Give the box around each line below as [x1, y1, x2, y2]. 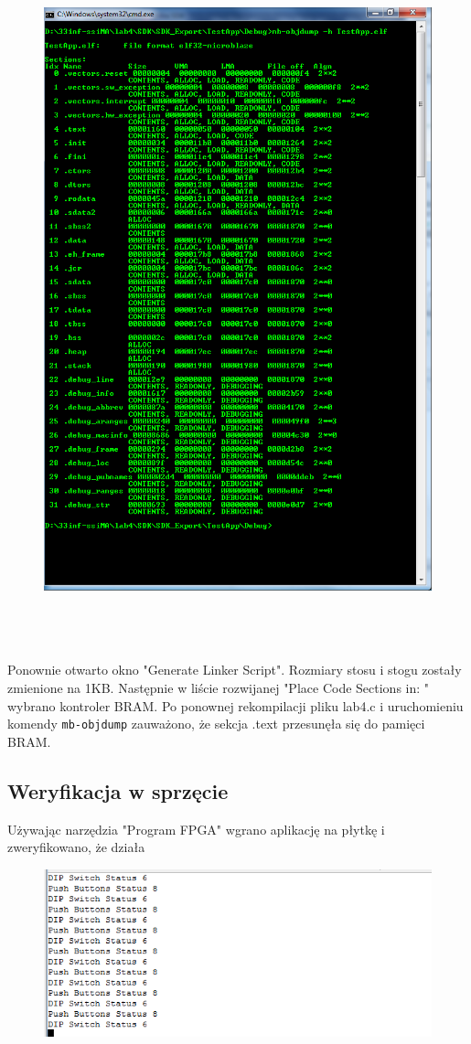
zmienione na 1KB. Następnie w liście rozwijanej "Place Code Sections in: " [7, 678, 430, 698]
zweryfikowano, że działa [7, 837, 145, 857]
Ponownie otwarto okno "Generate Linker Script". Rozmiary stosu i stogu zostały [7, 660, 462, 679]
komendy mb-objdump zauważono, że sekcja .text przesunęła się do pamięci [7, 714, 425, 733]
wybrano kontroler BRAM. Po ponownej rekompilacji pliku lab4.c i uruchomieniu [7, 696, 464, 715]
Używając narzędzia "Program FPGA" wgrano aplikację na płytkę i [7, 819, 385, 838]
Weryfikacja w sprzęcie [7, 776, 229, 804]
